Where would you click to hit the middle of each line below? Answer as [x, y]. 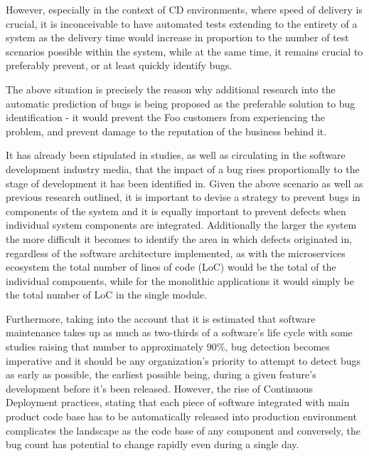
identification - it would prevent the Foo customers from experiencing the [165, 117]
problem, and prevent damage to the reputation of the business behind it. [166, 131]
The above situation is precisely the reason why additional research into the [171, 89]
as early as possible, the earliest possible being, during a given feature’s [161, 374]
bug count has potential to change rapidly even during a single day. [153, 444]
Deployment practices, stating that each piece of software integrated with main [178, 402]
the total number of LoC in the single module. [107, 295]
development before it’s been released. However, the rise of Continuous [160, 388]
